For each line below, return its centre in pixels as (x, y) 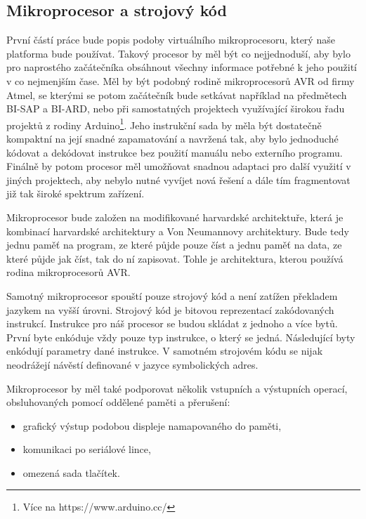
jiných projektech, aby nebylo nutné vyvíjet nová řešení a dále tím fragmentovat (178, 179)
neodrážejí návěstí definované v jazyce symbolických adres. (132, 364)
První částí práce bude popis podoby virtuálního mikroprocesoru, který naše (171, 40)
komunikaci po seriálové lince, (87, 449)
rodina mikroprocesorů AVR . (68, 272)
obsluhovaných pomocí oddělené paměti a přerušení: (118, 402)
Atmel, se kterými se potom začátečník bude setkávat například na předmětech (177, 94)
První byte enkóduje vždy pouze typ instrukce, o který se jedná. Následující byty (181, 337)
